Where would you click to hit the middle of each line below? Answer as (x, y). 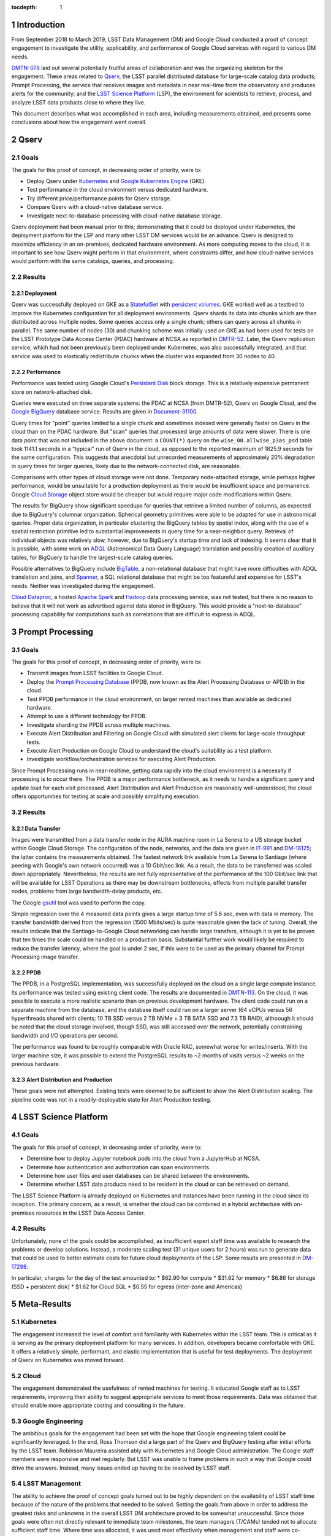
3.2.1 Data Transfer (36, 828)
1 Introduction (38, 25)
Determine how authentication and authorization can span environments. (119, 1167)
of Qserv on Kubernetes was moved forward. (68, 1360)
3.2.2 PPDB (26, 972)
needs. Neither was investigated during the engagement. (83, 586)
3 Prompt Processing (52, 632)
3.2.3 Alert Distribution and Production (62, 1080)
